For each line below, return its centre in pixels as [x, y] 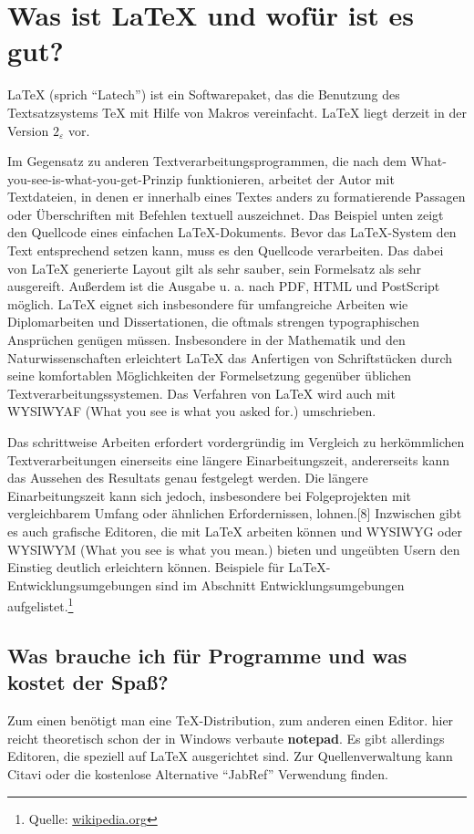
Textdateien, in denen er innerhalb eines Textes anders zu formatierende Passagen [237, 197]
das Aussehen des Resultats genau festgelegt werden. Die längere [188, 478]
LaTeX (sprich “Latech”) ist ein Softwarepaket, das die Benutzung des [204, 94]
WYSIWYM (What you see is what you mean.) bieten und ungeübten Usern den [234, 549]
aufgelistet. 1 [41, 605]
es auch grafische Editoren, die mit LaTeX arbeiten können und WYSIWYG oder [235, 531]
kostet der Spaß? [88, 682]
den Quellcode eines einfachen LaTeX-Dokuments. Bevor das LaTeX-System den [232, 232]
